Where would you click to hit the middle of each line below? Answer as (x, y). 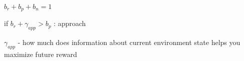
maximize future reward (40, 54)
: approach (70, 23)
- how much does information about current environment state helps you (129, 42)
